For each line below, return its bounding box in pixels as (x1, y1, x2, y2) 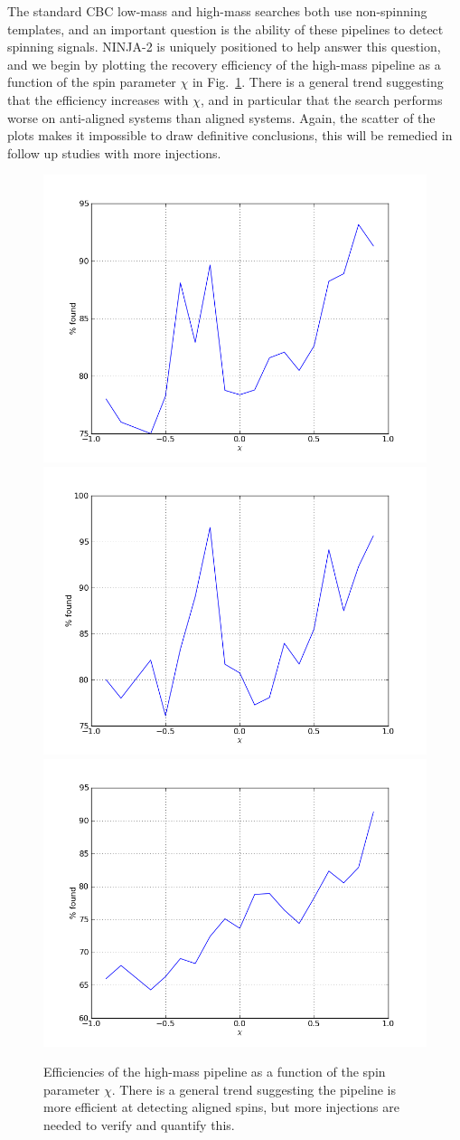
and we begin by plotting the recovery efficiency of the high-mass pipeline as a (7, 54, 441, 73)
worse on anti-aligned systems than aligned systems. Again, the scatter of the (7, 108, 436, 127)
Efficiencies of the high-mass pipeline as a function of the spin (43, 1062, 386, 1081)
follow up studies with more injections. (7, 143, 221, 162)
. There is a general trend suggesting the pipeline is (111, 1079, 396, 1098)
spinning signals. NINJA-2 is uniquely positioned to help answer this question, (7, 37, 441, 56)
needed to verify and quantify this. (43, 1115, 235, 1134)
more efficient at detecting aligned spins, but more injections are (43, 1097, 399, 1116)
